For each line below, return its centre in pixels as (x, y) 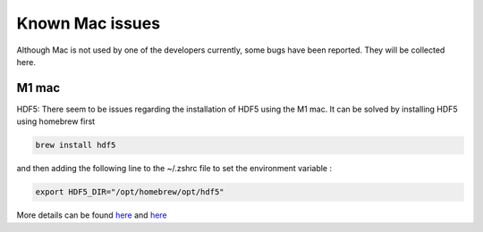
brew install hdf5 (76, 145)
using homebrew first (56, 121)
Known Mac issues (89, 23)
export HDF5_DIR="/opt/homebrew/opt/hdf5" (130, 192)
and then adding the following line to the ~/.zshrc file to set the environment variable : (174, 169)
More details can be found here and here (92, 215)
